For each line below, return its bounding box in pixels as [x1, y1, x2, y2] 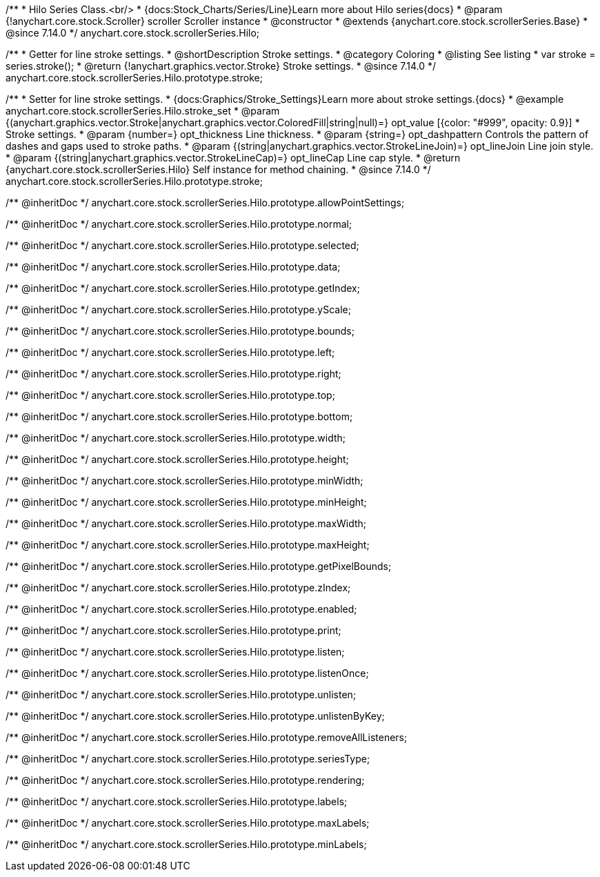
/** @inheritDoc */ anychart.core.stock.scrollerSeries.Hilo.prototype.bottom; [6, 411, 353, 422]
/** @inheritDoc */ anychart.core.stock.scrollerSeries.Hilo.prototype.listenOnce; [6, 667, 369, 679]
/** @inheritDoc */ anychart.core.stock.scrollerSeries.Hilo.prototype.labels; [6, 796, 348, 807]
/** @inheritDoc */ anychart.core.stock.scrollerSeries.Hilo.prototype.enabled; [6, 603, 357, 615]
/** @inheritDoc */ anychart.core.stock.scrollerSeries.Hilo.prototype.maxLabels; [6, 817, 370, 829]
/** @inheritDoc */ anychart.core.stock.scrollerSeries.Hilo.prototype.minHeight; [6, 496, 367, 508]
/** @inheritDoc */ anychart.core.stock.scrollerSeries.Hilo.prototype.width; [6, 432, 346, 444]
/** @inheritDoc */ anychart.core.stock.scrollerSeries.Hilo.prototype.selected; [6, 239, 359, 251]
